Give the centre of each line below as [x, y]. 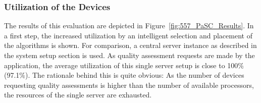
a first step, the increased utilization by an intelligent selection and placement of [128, 35]
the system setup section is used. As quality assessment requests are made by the [129, 55]
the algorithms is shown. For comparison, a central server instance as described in [130, 45]
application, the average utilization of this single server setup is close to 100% [124, 65]
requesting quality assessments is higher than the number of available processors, [129, 85]
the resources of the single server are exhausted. [78, 95]
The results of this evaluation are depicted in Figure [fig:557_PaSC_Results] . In [129, 25]
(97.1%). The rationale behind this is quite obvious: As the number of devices [124, 75]
